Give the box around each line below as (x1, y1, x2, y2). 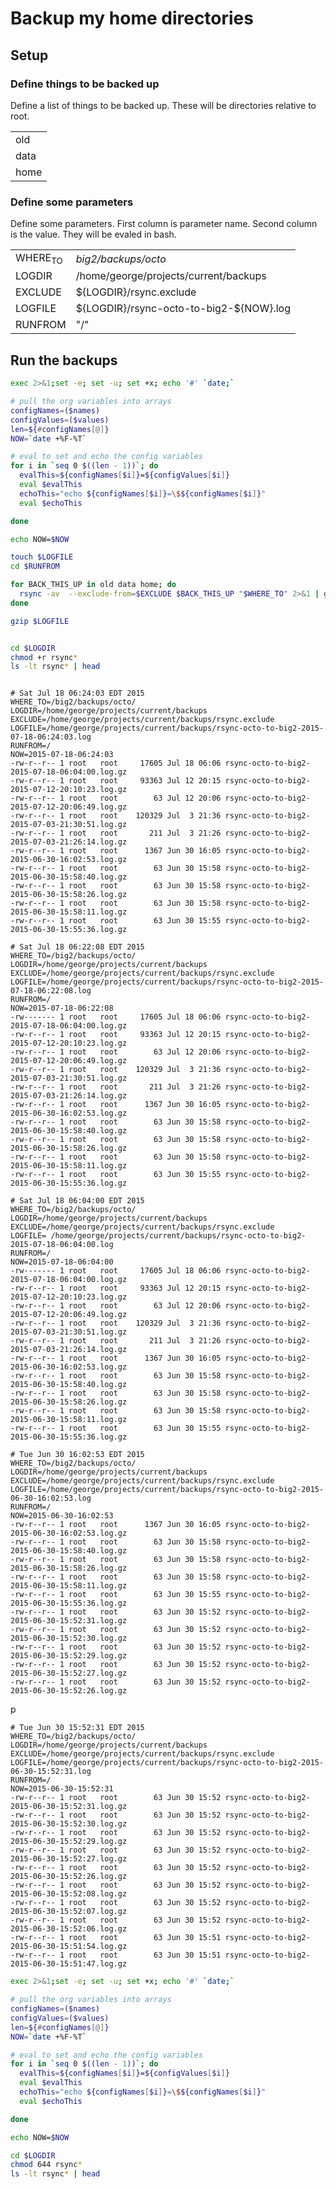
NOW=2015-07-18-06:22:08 (10, 1003, 114, 1014)
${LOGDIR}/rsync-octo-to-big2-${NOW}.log (75, 302, 292, 316)
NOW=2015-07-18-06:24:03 (10, 750, 114, 760)
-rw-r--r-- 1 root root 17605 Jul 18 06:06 (10, 758, 222, 769)
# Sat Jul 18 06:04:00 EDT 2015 (10, 1196, 145, 1206)
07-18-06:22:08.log (10, 986, 92, 996)
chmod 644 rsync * (10, 2160, 83, 2170)
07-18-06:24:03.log (10, 732, 92, 742)
